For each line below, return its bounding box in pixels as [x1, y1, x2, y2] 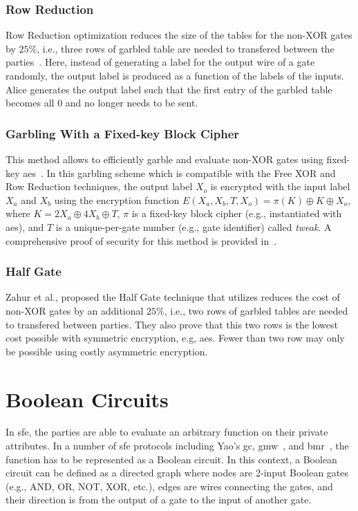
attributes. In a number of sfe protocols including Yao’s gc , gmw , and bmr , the [6, 438, 349, 453]
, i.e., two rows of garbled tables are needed [164, 303, 348, 317]
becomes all [6, 95, 55, 110]
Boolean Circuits [6, 384, 169, 413]
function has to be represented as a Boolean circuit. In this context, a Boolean [6, 452, 337, 466]
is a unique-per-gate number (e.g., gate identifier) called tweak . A [55, 219, 332, 234]
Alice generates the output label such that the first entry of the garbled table [6, 82, 332, 96]
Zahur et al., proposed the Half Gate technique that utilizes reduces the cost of [6, 290, 340, 304]
